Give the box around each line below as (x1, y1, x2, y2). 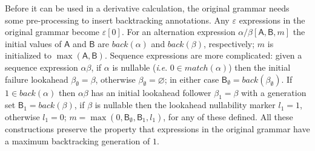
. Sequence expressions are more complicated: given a (104, 49, 302, 62)
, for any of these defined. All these (163, 110, 293, 123)
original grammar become (5, 25, 100, 38)
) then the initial (228, 60, 291, 73)
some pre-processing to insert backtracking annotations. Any (5, 13, 230, 26)
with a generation (241, 86, 307, 98)
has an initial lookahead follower (91, 86, 211, 98)
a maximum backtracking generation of (5, 134, 150, 147)
